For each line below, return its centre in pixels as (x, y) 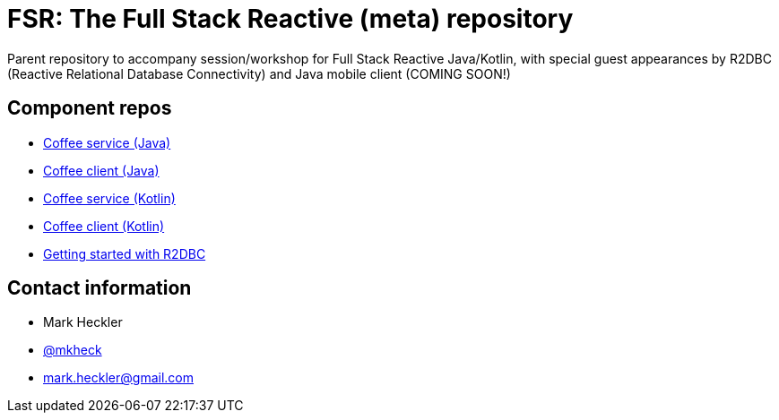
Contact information (100, 288)
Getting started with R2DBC (125, 253)
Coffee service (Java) (107, 142)
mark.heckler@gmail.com (118, 378)
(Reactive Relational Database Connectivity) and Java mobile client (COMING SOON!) (259, 73)
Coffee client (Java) (101, 170)
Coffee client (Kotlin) (104, 226)
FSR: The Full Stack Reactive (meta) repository (290, 19)
